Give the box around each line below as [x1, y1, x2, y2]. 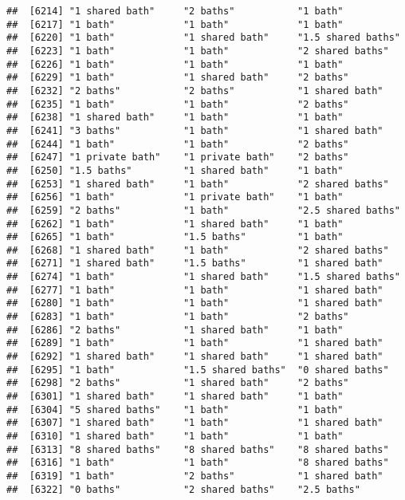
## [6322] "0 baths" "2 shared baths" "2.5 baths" [6, 483, 360, 495]
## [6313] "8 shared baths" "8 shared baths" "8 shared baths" [6, 443, 389, 455]
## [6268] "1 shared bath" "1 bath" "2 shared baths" [6, 244, 389, 256]
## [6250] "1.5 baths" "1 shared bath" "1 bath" [6, 164, 344, 176]
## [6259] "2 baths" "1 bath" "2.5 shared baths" [6, 204, 400, 216]
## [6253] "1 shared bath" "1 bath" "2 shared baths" [6, 178, 389, 190]
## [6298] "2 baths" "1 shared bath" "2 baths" [6, 377, 349, 389]
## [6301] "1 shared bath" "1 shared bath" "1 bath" [6, 391, 344, 403]
